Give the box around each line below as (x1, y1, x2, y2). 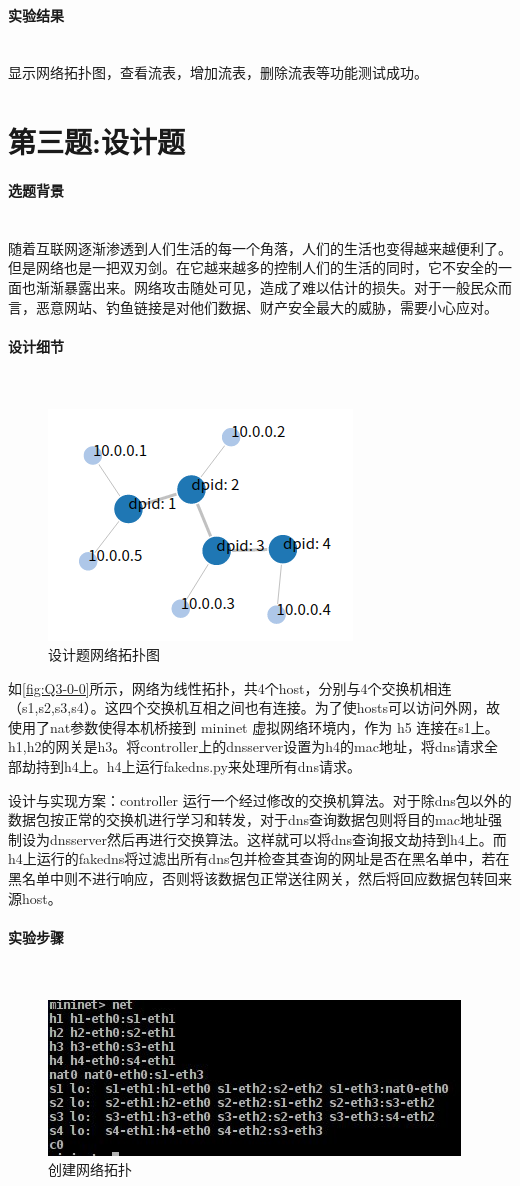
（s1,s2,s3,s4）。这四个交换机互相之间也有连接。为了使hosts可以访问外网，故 (8, 697, 500, 718)
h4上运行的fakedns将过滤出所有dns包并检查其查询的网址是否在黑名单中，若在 (8, 848, 510, 869)
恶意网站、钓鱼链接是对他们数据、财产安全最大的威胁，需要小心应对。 (35, 296, 498, 317)
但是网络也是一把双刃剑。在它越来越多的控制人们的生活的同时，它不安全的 (8, 257, 498, 278)
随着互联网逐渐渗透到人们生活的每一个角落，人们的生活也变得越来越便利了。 (8, 237, 512, 258)
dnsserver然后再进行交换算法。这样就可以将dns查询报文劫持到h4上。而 (49, 828, 507, 849)
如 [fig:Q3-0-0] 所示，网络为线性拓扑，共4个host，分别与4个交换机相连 (8, 677, 452, 698)
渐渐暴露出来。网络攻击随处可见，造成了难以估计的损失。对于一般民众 (35, 276, 498, 297)
